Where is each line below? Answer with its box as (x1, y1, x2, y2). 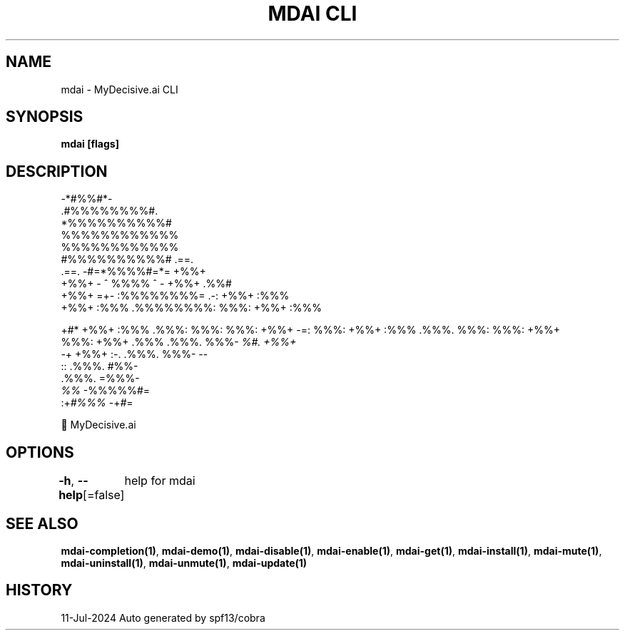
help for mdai (124, 473, 195, 488)
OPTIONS (6, 443, 74, 461)
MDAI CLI (268, 1, 357, 26)
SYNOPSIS (6, 108, 83, 126)
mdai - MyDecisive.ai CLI (61, 83, 178, 96)
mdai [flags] (61, 138, 119, 150)
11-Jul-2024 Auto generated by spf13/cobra (61, 611, 265, 624)
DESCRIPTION (6, 162, 108, 180)
